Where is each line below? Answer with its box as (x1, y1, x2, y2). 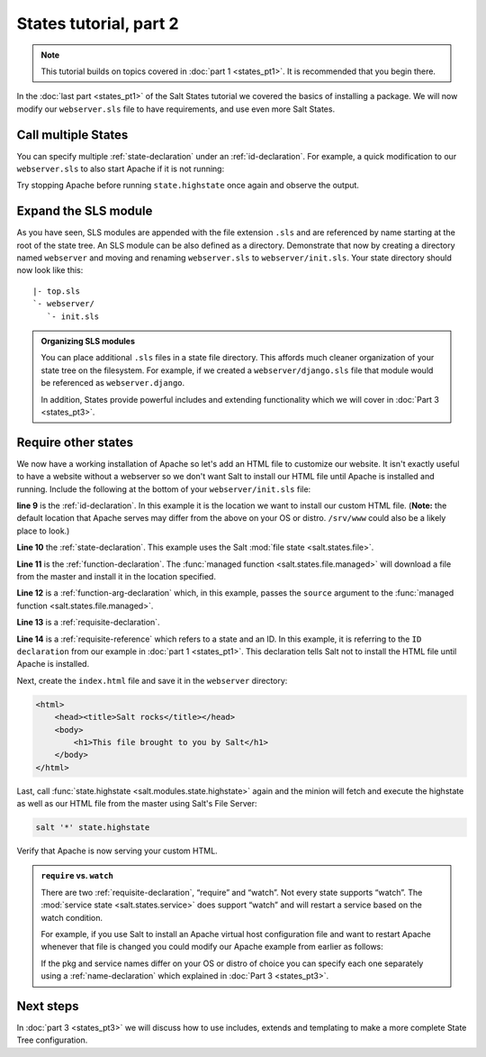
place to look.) (16, 525, 70, 536)
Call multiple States (16, 127, 129, 142)
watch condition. (40, 912, 103, 923)
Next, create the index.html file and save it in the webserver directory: (16, 675, 288, 686)
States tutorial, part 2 (16, 14, 179, 33)
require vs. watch (40, 870, 114, 881)
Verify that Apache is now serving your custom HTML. (16, 845, 218, 856)
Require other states (16, 434, 134, 450)
